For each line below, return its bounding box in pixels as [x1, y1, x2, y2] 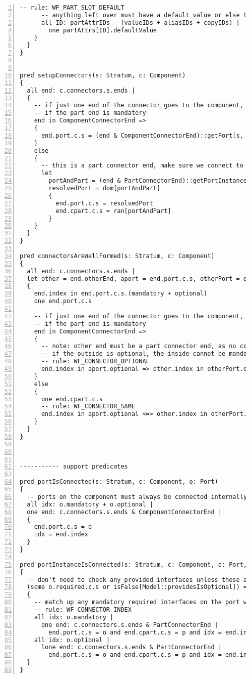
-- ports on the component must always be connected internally [27, 493, 247, 500]
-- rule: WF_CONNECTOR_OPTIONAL [41, 358, 150, 365]
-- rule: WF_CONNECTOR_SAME [41, 403, 136, 410]
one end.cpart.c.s [41, 395, 103, 403]
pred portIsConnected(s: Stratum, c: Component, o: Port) [20, 478, 218, 486]
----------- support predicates [20, 463, 128, 471]
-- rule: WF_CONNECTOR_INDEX [34, 606, 132, 613]
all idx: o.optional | [34, 636, 110, 644]
